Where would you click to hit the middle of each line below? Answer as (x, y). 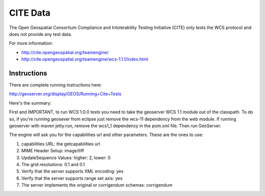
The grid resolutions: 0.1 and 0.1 (53, 164)
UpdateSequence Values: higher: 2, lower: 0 (66, 158)
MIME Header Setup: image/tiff (53, 151)
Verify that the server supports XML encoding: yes (72, 171)
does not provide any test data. (40, 34)
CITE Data (30, 13)
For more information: (31, 43)
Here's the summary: (30, 103)
